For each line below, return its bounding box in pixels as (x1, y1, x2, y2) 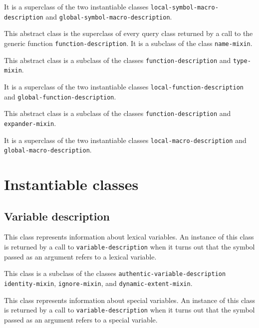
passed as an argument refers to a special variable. (4, 314, 158, 324)
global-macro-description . (4, 144, 92, 155)
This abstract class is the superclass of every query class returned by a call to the (4, 28, 253, 38)
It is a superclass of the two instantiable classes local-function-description (4, 81, 244, 91)
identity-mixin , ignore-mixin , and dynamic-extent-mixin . (4, 277, 193, 288)
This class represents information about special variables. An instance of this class (4, 294, 256, 305)
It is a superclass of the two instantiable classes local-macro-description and (4, 134, 247, 145)
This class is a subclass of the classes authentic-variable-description (4, 268, 226, 278)
